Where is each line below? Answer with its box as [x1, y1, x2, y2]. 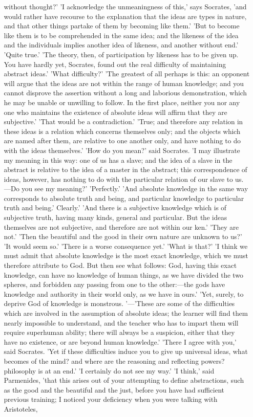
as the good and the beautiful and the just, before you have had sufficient [4, 384, 225, 395]
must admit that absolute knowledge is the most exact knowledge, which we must [4, 250, 249, 261]
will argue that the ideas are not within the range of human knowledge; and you [4, 78, 244, 88]
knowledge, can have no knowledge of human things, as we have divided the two [4, 269, 244, 280]
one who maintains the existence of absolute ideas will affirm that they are [4, 107, 227, 117]
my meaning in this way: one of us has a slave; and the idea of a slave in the [4, 154, 232, 165]
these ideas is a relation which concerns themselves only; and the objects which [4, 126, 240, 136]
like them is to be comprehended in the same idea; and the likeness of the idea [4, 30, 239, 40]
